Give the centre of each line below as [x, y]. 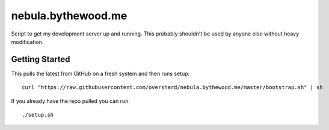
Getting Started [41, 59]
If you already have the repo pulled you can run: [71, 101]
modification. [27, 42]
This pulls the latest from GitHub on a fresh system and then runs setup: [100, 73]
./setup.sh [38, 115]
